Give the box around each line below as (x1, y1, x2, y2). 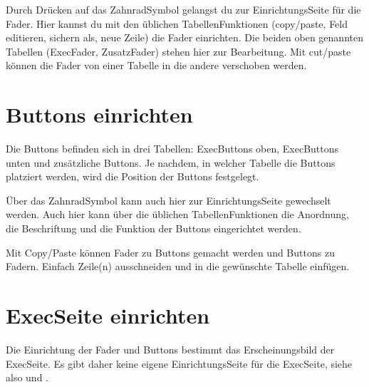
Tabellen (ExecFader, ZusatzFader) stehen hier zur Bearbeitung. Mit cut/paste (6, 43, 351, 58)
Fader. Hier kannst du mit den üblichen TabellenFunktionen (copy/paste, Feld (6, 16, 348, 31)
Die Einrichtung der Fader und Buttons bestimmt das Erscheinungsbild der (6, 341, 335, 356)
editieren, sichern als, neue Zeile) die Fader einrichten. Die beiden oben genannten (6, 30, 363, 45)
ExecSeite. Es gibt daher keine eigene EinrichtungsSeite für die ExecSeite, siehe (6, 356, 353, 371)
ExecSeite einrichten (6, 301, 210, 330)
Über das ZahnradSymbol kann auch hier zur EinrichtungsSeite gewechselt (6, 192, 331, 207)
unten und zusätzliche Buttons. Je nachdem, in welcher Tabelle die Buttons (6, 155, 336, 170)
